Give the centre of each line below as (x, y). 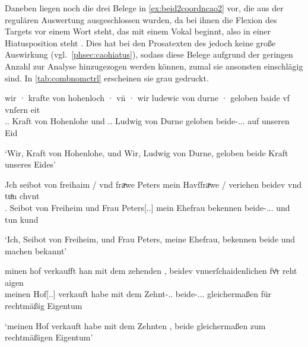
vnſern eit (23, 109)
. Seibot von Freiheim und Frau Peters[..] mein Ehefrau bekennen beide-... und (147, 207)
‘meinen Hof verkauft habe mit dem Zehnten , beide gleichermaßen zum (135, 325)
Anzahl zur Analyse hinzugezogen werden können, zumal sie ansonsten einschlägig (154, 66)
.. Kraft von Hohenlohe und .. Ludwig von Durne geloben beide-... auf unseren (147, 121)
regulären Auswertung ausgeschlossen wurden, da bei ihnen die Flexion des (141, 19)
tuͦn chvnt (22, 196)
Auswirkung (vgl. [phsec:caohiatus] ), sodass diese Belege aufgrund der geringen (149, 54)
